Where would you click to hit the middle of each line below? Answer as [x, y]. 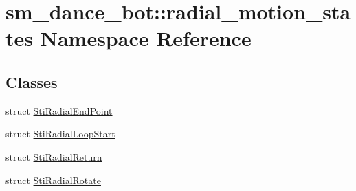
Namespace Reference [146, 38]
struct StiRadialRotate [53, 180]
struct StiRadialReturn [54, 156]
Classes [32, 81]
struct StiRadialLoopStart [60, 134]
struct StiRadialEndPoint [59, 110]
